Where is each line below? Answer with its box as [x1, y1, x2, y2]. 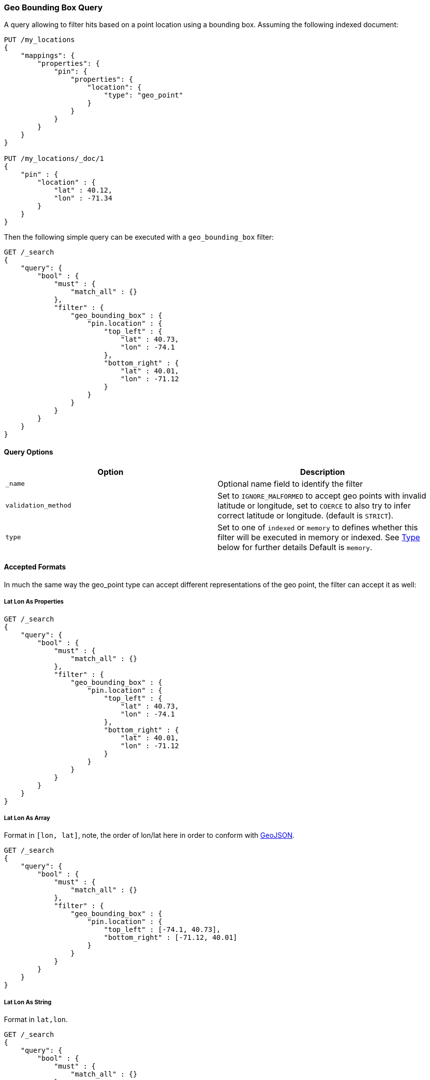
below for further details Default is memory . [217, 542, 373, 552]
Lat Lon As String [4, 998, 52, 1006]
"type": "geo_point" [104, 91, 183, 100]
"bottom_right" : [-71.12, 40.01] [104, 933, 238, 942]
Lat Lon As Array [4, 814, 50, 822]
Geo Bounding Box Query [4, 2, 103, 12]
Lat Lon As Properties [4, 598, 64, 606]
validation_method [5, 502, 72, 510]
